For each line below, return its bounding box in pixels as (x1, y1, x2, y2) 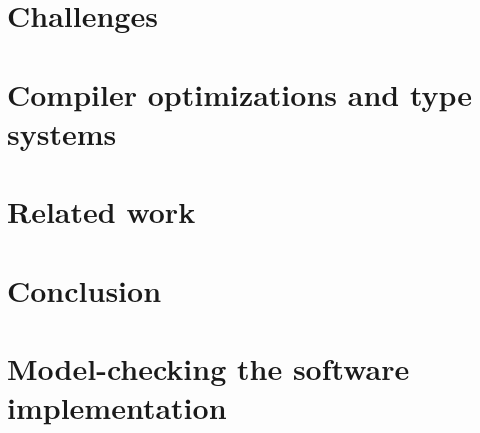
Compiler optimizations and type (7, 73, 473, 114)
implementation (7, 387, 227, 428)
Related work (7, 191, 196, 232)
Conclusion (7, 269, 162, 310)
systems (7, 112, 117, 153)
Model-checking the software (7, 347, 410, 388)
